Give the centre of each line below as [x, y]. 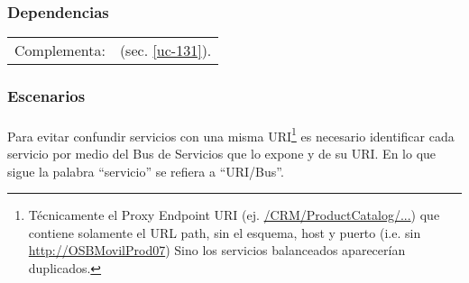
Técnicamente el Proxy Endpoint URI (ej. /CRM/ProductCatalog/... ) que [234, 215]
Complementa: [60, 50]
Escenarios [46, 96]
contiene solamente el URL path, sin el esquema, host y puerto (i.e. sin [225, 232]
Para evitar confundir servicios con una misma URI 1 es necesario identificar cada [231, 134]
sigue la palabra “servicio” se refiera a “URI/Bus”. [146, 171]
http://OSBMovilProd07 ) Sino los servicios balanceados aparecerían [217, 250]
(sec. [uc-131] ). [166, 50]
